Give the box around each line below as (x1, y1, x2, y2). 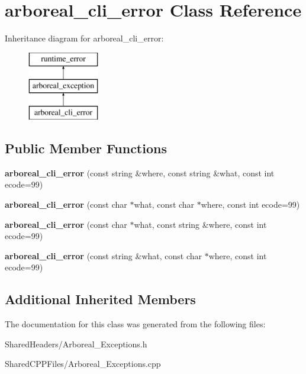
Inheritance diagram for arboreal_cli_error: (5, 32, 164, 44)
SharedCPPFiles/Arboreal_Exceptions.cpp (5, 357, 161, 370)
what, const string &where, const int (134, 218, 267, 230)
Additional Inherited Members (5, 290, 196, 308)
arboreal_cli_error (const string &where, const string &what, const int (5, 166, 275, 179)
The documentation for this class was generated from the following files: (5, 318, 266, 330)
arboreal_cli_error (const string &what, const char (5, 249, 202, 262)
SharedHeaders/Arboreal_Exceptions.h (5, 337, 147, 350)
